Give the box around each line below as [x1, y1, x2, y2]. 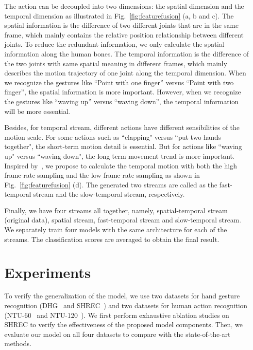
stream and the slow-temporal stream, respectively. [33, 189, 185, 199]
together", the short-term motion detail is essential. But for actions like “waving [4, 141, 242, 151]
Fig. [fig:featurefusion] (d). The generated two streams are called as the [4, 179, 218, 189]
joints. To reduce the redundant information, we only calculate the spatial [4, 39, 224, 49]
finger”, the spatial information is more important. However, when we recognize [4, 87, 241, 97]
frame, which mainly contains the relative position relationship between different [4, 29, 244, 39]
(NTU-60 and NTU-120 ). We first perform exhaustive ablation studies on [4, 310, 229, 320]
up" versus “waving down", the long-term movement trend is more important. [4, 150, 235, 161]
